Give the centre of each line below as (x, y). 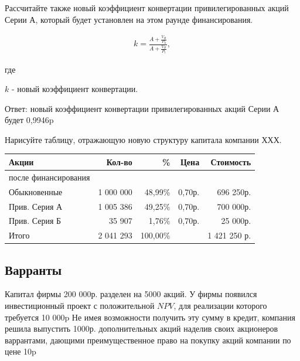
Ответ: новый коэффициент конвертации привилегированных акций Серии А (142, 108)
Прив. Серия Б (35, 221)
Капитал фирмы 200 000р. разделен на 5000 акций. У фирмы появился (131, 294)
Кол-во (119, 161)
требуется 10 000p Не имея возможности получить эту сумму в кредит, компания (150, 317)
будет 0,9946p (29, 120)
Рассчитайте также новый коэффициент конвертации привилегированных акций (147, 8)
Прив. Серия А (36, 206)
